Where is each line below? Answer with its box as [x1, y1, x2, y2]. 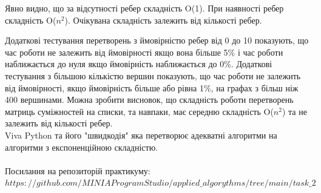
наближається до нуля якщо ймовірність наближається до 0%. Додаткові [5, 57, 272, 70]
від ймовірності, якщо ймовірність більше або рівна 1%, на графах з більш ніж [5, 81, 299, 94]
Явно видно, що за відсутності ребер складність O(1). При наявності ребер [5, 2, 284, 14]
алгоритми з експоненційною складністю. [5, 140, 158, 153]
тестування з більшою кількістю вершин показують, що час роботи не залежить [5, 69, 301, 82]
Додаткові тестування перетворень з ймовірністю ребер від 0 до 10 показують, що [5, 34, 309, 47]
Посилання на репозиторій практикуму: [5, 164, 150, 177]
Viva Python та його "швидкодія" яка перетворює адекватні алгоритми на [5, 128, 277, 141]
